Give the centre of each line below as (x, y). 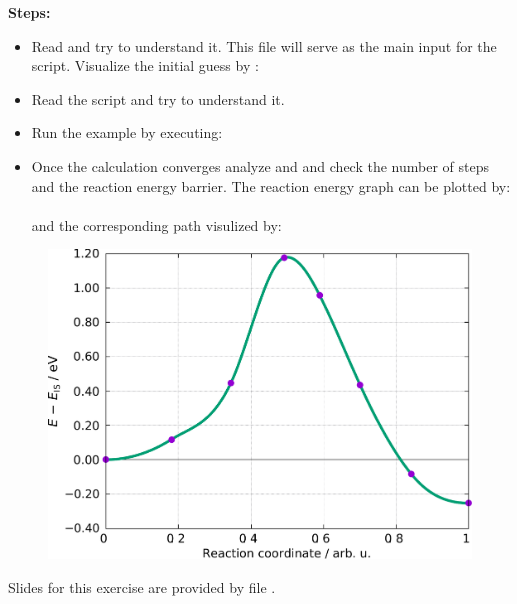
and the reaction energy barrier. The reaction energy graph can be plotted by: (271, 185)
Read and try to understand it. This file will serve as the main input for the (264, 45)
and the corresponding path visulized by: (156, 224)
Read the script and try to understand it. (158, 98)
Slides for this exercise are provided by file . (142, 586)
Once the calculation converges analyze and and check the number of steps (260, 165)
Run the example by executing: (127, 132)
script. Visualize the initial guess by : (145, 65)
